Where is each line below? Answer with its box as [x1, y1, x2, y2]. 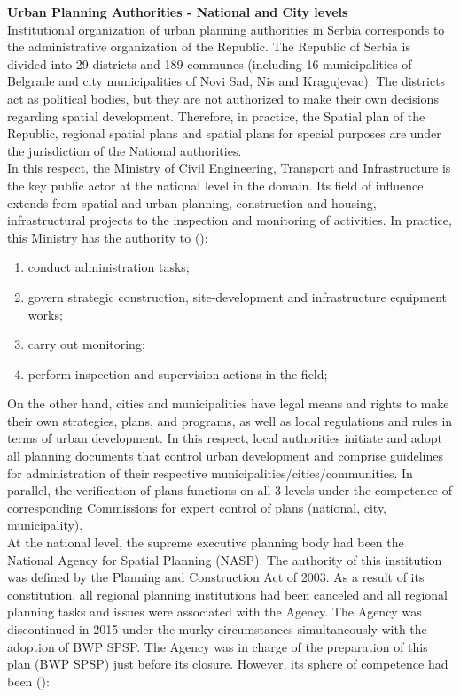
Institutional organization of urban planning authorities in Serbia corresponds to [7, 19, 445, 38]
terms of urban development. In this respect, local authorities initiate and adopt [7, 429, 442, 447]
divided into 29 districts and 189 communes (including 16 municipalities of [7, 54, 412, 73]
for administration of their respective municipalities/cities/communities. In [7, 463, 413, 482]
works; [27, 305, 63, 323]
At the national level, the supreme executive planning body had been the [7, 533, 404, 552]
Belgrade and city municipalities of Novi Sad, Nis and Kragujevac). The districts [7, 72, 446, 90]
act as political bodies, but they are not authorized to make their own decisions [7, 89, 439, 107]
